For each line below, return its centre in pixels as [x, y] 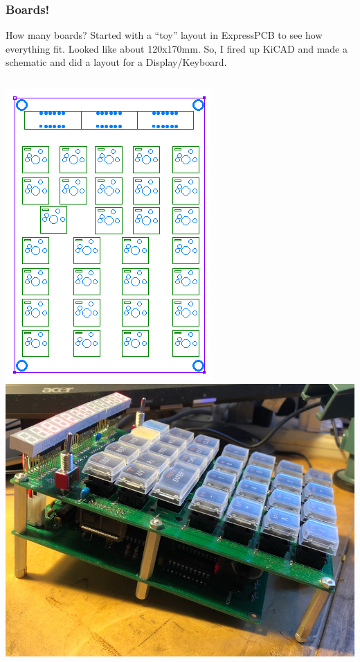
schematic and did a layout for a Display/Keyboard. [116, 62]
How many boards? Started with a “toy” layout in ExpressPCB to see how [164, 35]
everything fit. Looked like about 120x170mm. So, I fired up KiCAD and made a [177, 48]
